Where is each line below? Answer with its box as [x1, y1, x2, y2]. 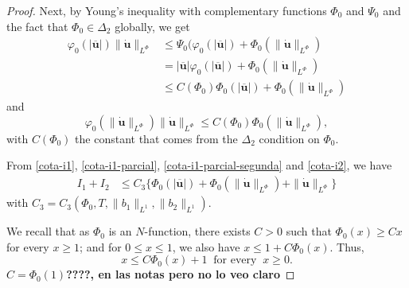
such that [286, 223, 332, 239]
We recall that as [6, 223, 90, 239]
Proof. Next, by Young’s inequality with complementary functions [6, 2, 327, 18]
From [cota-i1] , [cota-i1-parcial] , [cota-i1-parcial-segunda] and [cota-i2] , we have [6, 157, 392, 173]
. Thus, [329, 238, 364, 255]
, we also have [172, 238, 240, 255]
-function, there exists [144, 223, 251, 239]
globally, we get [115, 18, 190, 34]
